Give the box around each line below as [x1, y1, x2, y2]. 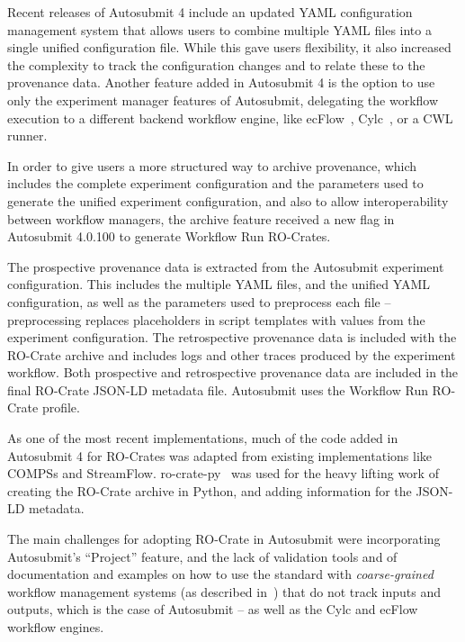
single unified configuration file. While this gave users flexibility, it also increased [7, 38, 452, 57]
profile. [41, 398, 80, 417]
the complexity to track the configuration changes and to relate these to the [7, 55, 425, 74]
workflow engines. [7, 618, 104, 636]
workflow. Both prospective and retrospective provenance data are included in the [7, 363, 459, 382]
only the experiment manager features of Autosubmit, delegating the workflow [7, 90, 439, 109]
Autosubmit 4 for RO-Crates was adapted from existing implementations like [7, 446, 433, 465]
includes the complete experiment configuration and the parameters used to [7, 174, 424, 193]
